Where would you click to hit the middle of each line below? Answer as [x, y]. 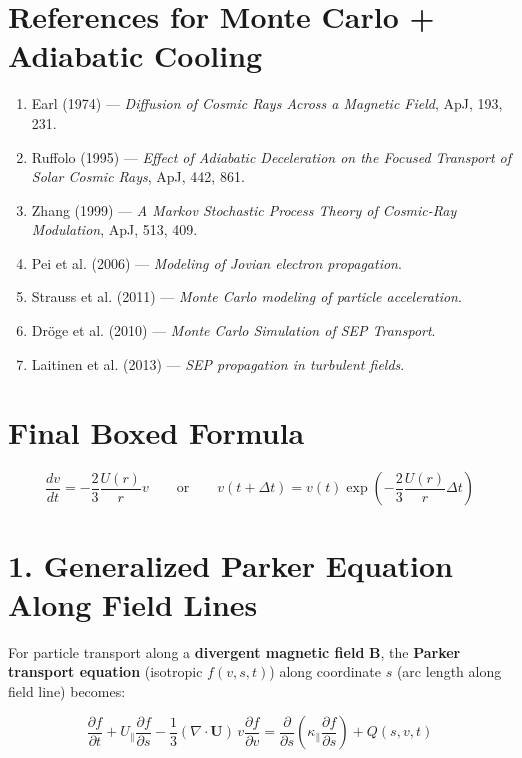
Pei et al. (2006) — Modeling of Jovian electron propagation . [216, 262]
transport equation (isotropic [105, 671]
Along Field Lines [133, 603]
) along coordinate [325, 671]
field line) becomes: [67, 690]
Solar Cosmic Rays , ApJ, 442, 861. [138, 176]
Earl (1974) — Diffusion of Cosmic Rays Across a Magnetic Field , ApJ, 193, [267, 103]
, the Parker [420, 651]
